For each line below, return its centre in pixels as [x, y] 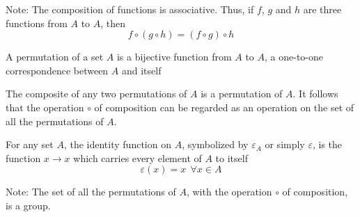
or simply [285, 144]
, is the [327, 144]
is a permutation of [242, 94]
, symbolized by [215, 144]
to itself [232, 158]
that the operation [45, 107]
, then [113, 23]
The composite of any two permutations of [96, 94]
